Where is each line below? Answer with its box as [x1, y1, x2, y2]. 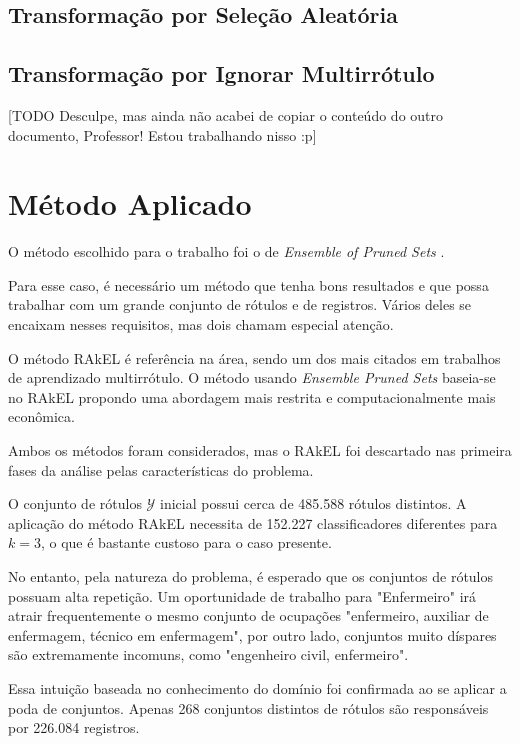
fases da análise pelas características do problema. [8, 459, 314, 480]
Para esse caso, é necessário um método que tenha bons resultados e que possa [8, 274, 489, 295]
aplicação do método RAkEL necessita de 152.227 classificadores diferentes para [8, 512, 498, 533]
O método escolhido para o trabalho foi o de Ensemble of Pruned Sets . [8, 241, 445, 262]
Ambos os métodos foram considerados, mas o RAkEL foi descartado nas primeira [8, 440, 512, 461]
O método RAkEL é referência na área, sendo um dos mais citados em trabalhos [8, 347, 501, 368]
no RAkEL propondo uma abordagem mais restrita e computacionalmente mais [8, 386, 496, 407]
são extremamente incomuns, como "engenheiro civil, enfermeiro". [8, 644, 409, 665]
